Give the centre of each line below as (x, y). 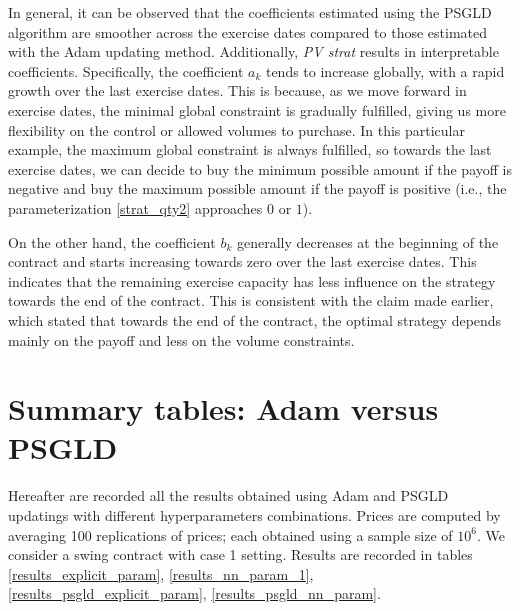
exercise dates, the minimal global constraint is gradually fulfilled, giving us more (257, 109)
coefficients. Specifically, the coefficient (126, 70)
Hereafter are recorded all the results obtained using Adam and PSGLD (228, 495)
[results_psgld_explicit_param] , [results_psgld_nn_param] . (194, 593)
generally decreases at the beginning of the (367, 241)
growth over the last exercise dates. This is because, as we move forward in (237, 90)
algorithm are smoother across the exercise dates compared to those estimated (248, 31)
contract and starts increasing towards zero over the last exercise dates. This (242, 261)
